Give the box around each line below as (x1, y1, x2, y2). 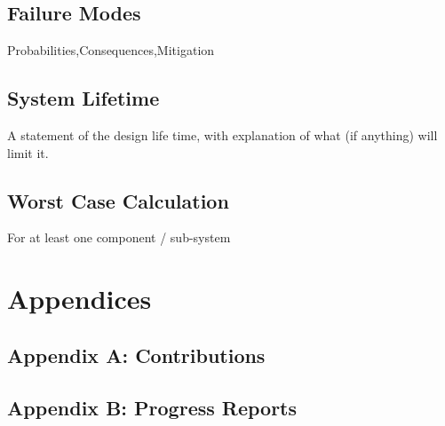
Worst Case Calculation (7, 186, 229, 214)
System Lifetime (7, 84, 160, 112)
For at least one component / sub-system (7, 228, 231, 247)
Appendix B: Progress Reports (7, 393, 298, 421)
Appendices (7, 280, 152, 317)
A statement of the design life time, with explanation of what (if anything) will (7, 126, 438, 144)
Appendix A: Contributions (7, 341, 266, 368)
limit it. (7, 143, 49, 162)
